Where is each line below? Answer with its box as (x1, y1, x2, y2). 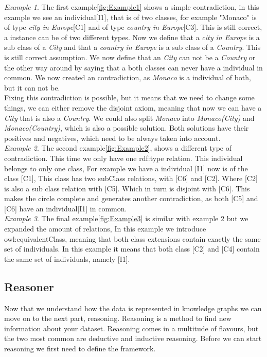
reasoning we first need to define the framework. (4, 343, 156, 354)
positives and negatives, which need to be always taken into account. (4, 132, 221, 143)
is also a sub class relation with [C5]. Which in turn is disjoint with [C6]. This (4, 183, 250, 193)
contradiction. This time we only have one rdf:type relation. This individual (4, 152, 243, 163)
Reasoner (4, 278, 54, 294)
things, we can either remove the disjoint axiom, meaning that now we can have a (4, 102, 262, 113)
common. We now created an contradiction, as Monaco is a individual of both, (4, 72, 251, 83)
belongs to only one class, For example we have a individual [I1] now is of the (4, 163, 248, 173)
